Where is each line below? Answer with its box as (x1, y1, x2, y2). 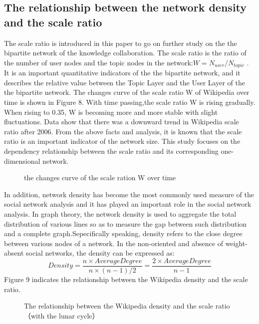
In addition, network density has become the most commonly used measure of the (4, 189, 254, 199)
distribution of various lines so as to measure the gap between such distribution (4, 218, 247, 229)
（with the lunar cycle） (24, 310, 99, 321)
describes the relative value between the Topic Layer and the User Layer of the (4, 77, 245, 87)
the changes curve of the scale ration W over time (24, 172, 176, 183)
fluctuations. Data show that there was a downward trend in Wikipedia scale (4, 116, 239, 127)
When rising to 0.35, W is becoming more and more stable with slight (4, 106, 218, 117)
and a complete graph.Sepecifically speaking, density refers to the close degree (4, 228, 243, 239)
